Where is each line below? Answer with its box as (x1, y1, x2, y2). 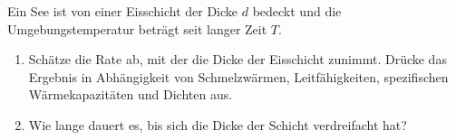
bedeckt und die (252, 2, 342, 20)
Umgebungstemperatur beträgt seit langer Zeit (7, 19, 267, 38)
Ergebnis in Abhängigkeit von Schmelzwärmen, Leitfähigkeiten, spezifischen (28, 67, 449, 86)
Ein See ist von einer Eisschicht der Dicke (7, 2, 238, 20)
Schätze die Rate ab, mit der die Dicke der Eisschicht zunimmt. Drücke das (28, 50, 447, 69)
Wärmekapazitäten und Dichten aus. (28, 85, 233, 104)
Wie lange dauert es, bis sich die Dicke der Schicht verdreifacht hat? (28, 115, 407, 134)
